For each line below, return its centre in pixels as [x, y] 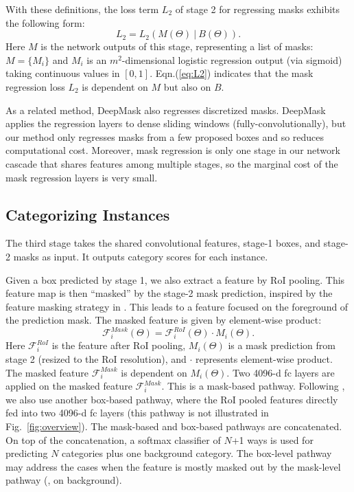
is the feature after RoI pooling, [119, 345]
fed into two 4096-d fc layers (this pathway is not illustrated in [137, 413]
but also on [187, 86]
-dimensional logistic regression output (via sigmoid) [232, 59]
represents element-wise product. [264, 358]
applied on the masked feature [69, 386]
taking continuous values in [63, 73]
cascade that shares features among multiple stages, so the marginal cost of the [172, 163]
